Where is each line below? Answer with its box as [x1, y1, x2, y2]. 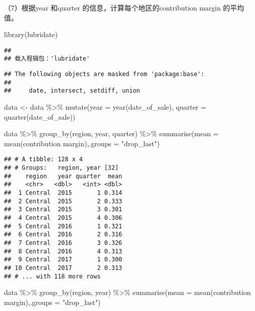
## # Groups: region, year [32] [4, 164, 119, 172]
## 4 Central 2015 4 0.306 [4, 214, 122, 222]
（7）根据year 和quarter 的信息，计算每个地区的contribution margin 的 [4, 3, 230, 13]
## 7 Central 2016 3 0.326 [4, 239, 122, 246]
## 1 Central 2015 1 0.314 [4, 189, 122, 197]
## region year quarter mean [4, 172, 122, 180]
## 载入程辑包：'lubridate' [4, 55, 90, 63]
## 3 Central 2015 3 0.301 [4, 206, 122, 213]
